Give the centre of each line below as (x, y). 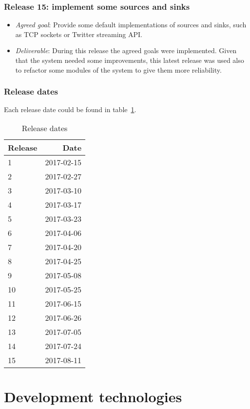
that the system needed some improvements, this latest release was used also (130, 60)
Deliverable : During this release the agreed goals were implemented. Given (126, 50)
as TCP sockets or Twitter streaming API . (79, 34)
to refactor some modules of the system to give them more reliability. (118, 69)
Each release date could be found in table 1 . (70, 109)
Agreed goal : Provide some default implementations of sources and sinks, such (131, 25)
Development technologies (93, 397)
